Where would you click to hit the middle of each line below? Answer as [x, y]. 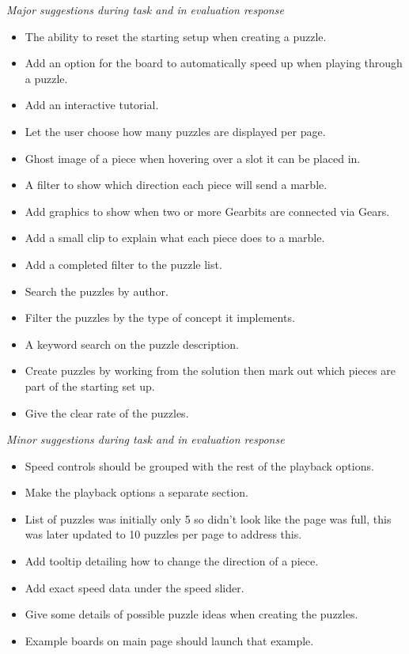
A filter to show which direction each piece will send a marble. [176, 185]
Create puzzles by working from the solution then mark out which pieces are [210, 370]
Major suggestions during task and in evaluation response [145, 9]
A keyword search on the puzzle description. [132, 344]
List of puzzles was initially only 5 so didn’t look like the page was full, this [208, 518]
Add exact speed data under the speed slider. [134, 587]
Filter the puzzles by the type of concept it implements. [160, 318]
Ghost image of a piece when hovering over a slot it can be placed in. [193, 158]
